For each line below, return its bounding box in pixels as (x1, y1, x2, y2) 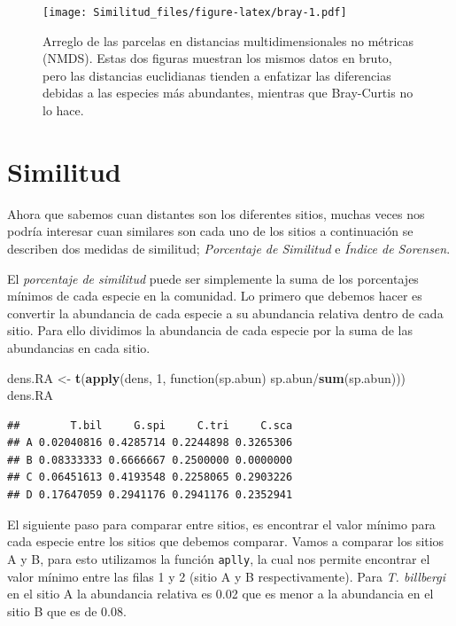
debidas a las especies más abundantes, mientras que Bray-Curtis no (43, 83, 413, 102)
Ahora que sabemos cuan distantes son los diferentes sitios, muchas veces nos (7, 204, 425, 223)
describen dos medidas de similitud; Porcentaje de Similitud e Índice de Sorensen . (7, 239, 451, 257)
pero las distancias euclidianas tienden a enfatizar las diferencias (43, 66, 391, 84)
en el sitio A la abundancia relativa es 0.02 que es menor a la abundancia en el (7, 584, 434, 603)
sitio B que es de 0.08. (7, 601, 127, 620)
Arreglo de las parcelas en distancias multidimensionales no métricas (43, 31, 414, 50)
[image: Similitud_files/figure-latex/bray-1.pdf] (43, 6, 347, 19)
